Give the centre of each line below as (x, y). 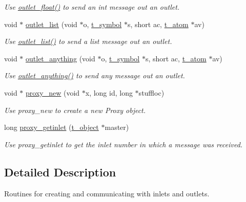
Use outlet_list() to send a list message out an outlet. (88, 41)
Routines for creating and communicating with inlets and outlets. (107, 193)
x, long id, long (109, 92)
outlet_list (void (52, 24)
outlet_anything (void (60, 58)
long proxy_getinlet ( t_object (52, 127)
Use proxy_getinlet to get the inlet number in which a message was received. (124, 144)
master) (117, 127)
